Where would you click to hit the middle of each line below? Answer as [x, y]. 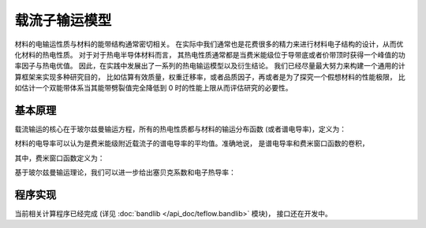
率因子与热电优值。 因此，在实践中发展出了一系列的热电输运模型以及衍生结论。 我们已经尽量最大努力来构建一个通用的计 [210, 66]
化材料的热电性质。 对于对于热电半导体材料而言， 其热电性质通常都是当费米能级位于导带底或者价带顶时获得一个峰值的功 [210, 54]
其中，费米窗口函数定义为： [60, 158]
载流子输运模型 [63, 20]
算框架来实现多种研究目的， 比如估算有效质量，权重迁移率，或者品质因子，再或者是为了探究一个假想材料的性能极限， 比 [210, 77]
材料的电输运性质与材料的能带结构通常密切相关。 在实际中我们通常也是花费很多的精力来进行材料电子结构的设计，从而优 [209, 44]
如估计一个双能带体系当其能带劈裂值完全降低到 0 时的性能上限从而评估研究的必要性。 [153, 88]
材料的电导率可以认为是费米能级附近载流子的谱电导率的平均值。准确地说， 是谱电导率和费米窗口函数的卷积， [192, 143]
